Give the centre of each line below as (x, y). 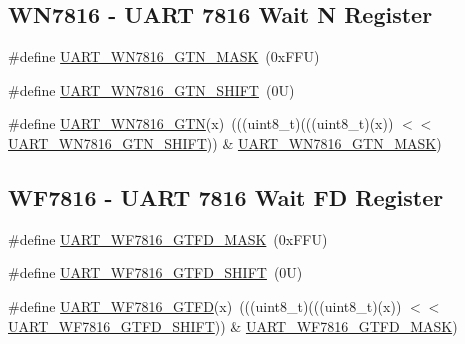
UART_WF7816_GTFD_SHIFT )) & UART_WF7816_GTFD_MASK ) (233, 325)
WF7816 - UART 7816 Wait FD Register (226, 196)
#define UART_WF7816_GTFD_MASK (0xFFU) (168, 238)
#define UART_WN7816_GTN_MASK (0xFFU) (164, 56)
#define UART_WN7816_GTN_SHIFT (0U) (151, 89)
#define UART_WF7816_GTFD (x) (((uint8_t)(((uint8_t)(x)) (205, 305)
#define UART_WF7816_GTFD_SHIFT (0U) (155, 272)
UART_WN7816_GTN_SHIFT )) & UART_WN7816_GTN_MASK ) (225, 142)
